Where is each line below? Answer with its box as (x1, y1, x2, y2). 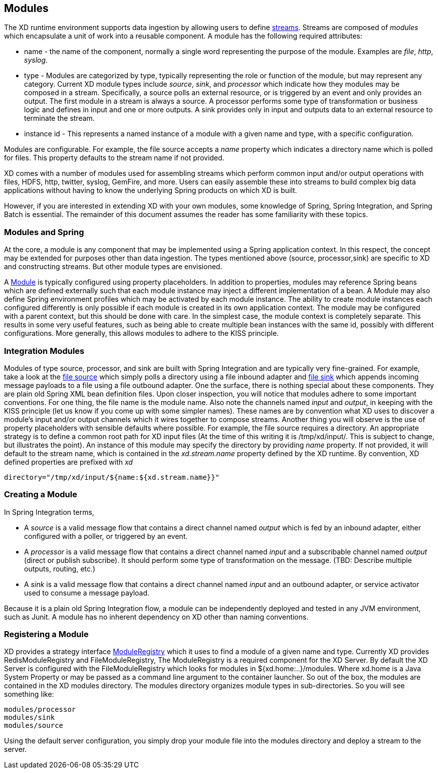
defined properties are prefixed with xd (4, 457, 133, 466)
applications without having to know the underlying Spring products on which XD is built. (4, 186, 297, 195)
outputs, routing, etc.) (24, 564, 96, 573)
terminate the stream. (24, 114, 95, 123)
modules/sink (4, 713, 55, 722)
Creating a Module (4, 489, 77, 500)
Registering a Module (4, 629, 89, 640)
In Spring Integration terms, (4, 507, 94, 516)
